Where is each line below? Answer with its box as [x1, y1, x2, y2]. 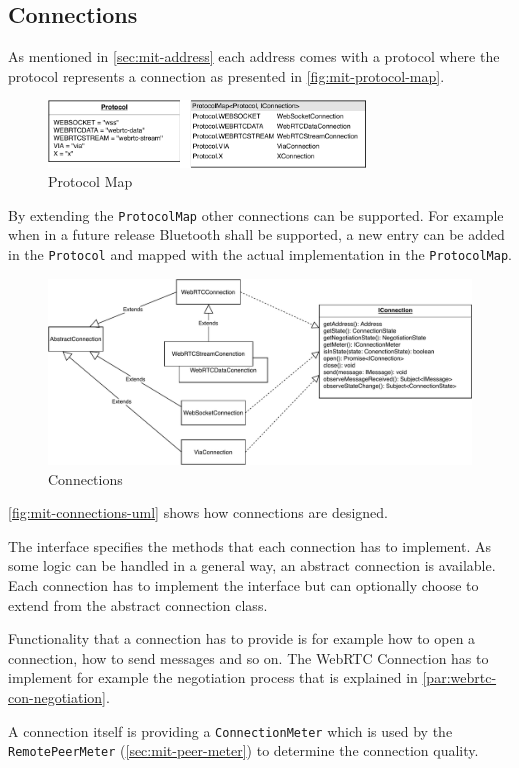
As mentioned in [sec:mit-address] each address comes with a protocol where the [8, 46, 500, 67]
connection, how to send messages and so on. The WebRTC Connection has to [8, 647, 489, 668]
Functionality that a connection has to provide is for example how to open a [8, 628, 476, 649]
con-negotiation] [8, 686, 107, 707]
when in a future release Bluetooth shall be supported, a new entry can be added [8, 224, 505, 245]
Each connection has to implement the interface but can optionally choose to [8, 574, 479, 595]
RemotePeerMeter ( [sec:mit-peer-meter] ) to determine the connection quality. [8, 740, 479, 761]
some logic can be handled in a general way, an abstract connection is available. [8, 555, 496, 576]
